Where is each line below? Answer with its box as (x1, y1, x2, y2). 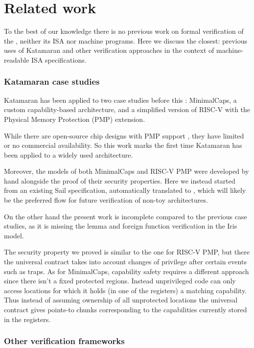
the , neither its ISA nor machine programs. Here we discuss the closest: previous (4, 35, 248, 46)
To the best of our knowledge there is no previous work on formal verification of (4, 26, 244, 36)
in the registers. (4, 314, 51, 324)
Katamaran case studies (4, 75, 100, 88)
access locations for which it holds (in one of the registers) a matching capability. (4, 285, 247, 295)
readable (4, 54, 29, 65)
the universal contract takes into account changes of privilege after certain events (4, 256, 247, 267)
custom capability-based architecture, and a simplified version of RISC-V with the (4, 104, 251, 115)
